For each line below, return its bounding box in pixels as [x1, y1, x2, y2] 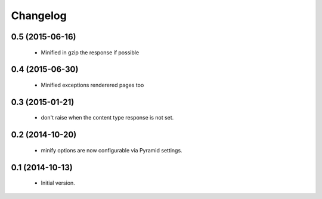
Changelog [11, 9, 67, 22]
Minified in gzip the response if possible [41, 48, 140, 56]
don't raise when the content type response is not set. [41, 114, 174, 121]
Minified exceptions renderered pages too [41, 81, 144, 88]
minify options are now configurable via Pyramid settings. [41, 146, 182, 154]
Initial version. [41, 179, 76, 186]
